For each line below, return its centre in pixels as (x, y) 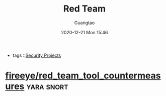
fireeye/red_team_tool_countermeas (83, 76)
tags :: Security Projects (37, 55)
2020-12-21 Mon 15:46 (85, 32)
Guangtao (85, 23)
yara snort (48, 86)
